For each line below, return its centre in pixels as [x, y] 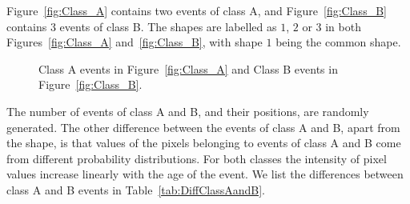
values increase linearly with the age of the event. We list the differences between [205, 174]
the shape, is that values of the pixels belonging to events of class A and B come [204, 143]
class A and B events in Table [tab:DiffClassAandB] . [136, 189]
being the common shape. [338, 42]
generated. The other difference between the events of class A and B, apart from [203, 127]
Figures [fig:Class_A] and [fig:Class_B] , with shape [135, 42]
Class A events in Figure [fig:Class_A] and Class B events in [188, 68]
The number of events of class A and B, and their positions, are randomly [188, 111]
